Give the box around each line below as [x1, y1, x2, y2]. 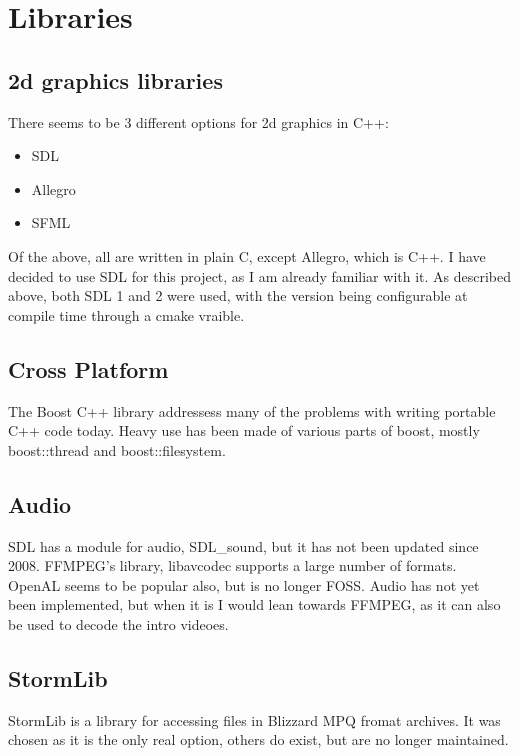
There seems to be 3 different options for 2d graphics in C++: [8, 111, 389, 132]
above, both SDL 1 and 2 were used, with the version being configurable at [8, 285, 468, 306]
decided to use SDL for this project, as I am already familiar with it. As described [8, 265, 512, 286]
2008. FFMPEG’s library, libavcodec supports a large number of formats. [8, 555, 457, 576]
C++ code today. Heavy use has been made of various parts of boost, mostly [8, 420, 480, 441]
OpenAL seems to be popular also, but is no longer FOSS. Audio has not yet [8, 574, 480, 595]
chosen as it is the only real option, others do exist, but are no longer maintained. [8, 729, 509, 750]
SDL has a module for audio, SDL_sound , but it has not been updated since [8, 535, 479, 556]
